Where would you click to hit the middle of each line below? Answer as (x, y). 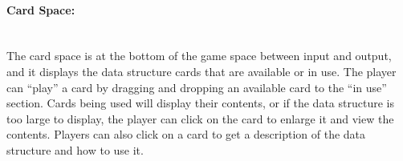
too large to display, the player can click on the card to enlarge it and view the (200, 118)
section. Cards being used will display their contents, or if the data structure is (200, 103)
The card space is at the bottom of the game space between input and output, (199, 56)
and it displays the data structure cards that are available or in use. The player (201, 71)
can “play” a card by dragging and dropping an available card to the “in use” (197, 87)
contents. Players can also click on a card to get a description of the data (186, 134)
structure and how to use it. (75, 149)
